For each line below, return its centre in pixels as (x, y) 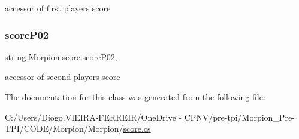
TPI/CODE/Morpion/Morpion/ (64, 129)
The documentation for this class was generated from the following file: (135, 97)
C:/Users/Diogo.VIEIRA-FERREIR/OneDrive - (93, 117)
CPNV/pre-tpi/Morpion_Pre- (239, 117)
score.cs (137, 129)
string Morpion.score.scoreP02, (61, 56)
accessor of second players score (63, 77)
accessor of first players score (58, 8)
